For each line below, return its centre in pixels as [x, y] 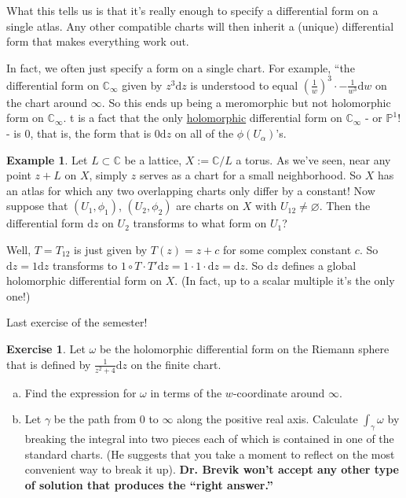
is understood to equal [244, 85]
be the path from [95, 419]
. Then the [345, 206]
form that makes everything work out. [98, 41]
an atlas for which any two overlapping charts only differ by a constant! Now [191, 190]
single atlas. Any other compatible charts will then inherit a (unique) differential [200, 26]
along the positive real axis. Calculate [267, 419]
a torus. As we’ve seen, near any [313, 159]
